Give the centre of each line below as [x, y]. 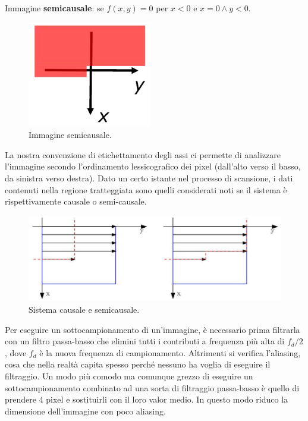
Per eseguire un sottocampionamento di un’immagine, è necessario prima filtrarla [153, 329]
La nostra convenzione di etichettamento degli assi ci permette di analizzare [143, 154]
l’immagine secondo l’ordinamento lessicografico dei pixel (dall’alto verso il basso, [153, 166]
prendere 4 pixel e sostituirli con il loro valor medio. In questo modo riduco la [147, 399]
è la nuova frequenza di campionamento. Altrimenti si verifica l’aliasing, [170, 352]
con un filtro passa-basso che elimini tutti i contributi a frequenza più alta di [145, 341]
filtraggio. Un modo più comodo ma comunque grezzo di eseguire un [129, 376]
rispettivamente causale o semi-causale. [76, 201]
